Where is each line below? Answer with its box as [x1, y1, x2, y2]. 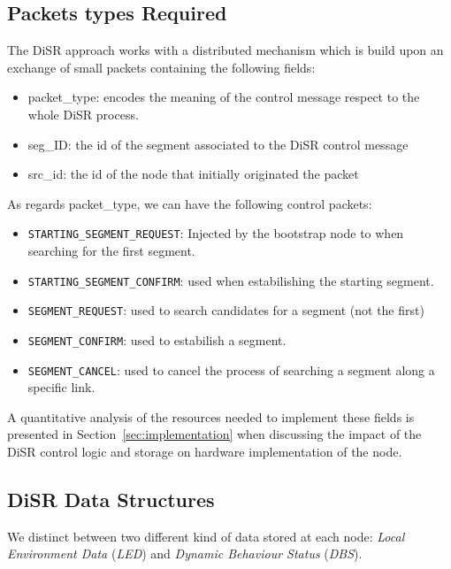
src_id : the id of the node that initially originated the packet [27, 165, 359, 183]
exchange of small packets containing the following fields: [7, 58, 316, 76]
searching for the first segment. [27, 242, 195, 260]
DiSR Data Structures [7, 486, 215, 512]
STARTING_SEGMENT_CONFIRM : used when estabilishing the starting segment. [27, 271, 434, 289]
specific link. [27, 378, 96, 396]
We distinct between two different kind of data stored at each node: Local [7, 527, 405, 545]
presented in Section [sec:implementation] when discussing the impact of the [7, 425, 422, 443]
